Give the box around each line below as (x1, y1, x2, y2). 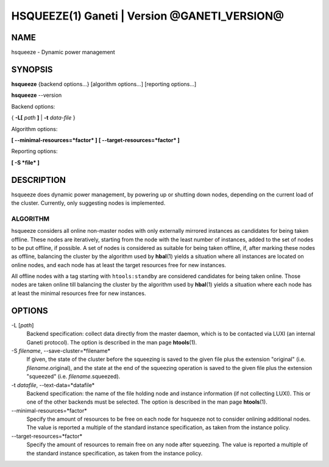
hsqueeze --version (11, 91, 62, 99)
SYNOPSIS (11, 64, 53, 74)
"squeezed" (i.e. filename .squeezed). (26, 373, 121, 380)
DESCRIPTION (11, 174, 66, 185)
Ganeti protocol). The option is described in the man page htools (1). (26, 338, 197, 346)
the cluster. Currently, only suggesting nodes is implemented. (11, 199, 166, 207)
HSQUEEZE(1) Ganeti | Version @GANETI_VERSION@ (11, 9, 285, 23)
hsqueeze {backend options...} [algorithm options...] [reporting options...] (11, 80, 197, 88)
